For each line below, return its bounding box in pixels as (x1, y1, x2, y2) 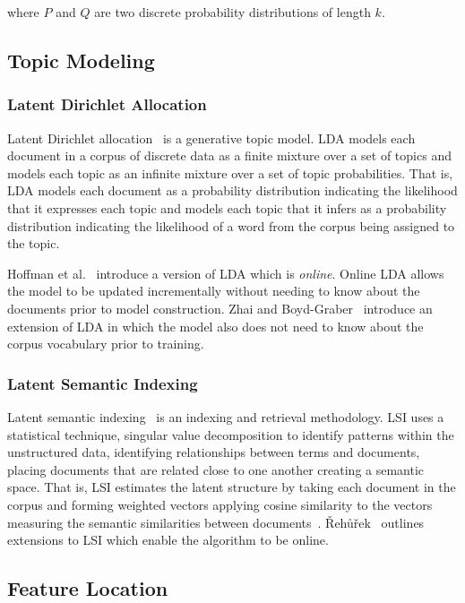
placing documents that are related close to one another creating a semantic (7, 460, 425, 478)
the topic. (7, 234, 60, 253)
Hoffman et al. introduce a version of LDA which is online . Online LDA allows (7, 263, 444, 282)
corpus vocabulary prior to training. (7, 334, 204, 353)
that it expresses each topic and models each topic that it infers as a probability (7, 198, 447, 217)
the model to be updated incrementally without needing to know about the (7, 281, 420, 300)
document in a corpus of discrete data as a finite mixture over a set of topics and (7, 146, 452, 165)
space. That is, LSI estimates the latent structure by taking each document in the (7, 478, 456, 496)
